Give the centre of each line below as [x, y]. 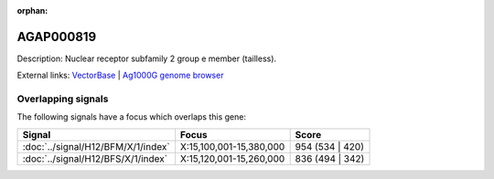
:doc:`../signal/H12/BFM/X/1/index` [96, 146]
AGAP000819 [57, 37]
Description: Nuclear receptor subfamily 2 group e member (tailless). [147, 58]
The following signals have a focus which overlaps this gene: [132, 117]
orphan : [32, 11]
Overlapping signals [63, 99]
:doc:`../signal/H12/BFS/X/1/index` [95, 158]
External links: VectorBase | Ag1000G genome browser [120, 75]
